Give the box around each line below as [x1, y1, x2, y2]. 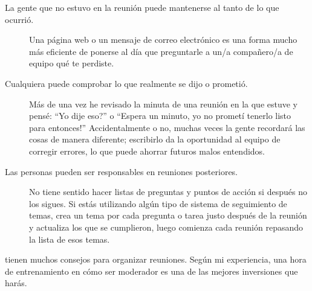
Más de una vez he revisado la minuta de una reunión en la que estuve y [29, 97, 298, 110]
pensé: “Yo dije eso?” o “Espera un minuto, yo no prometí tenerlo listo [29, 109, 291, 122]
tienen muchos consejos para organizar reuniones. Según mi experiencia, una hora [5, 253, 307, 266]
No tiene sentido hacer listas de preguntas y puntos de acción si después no [29, 185, 307, 198]
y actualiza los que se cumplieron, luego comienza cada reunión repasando [29, 220, 303, 233]
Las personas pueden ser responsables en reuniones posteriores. [5, 165, 238, 177]
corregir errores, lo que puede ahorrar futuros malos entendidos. [29, 144, 265, 157]
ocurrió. [5, 13, 34, 25]
